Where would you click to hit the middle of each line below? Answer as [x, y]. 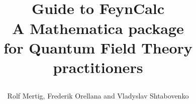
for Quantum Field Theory [98, 47]
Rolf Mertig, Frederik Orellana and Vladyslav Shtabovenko [98, 96]
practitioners [98, 67]
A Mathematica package [98, 28]
